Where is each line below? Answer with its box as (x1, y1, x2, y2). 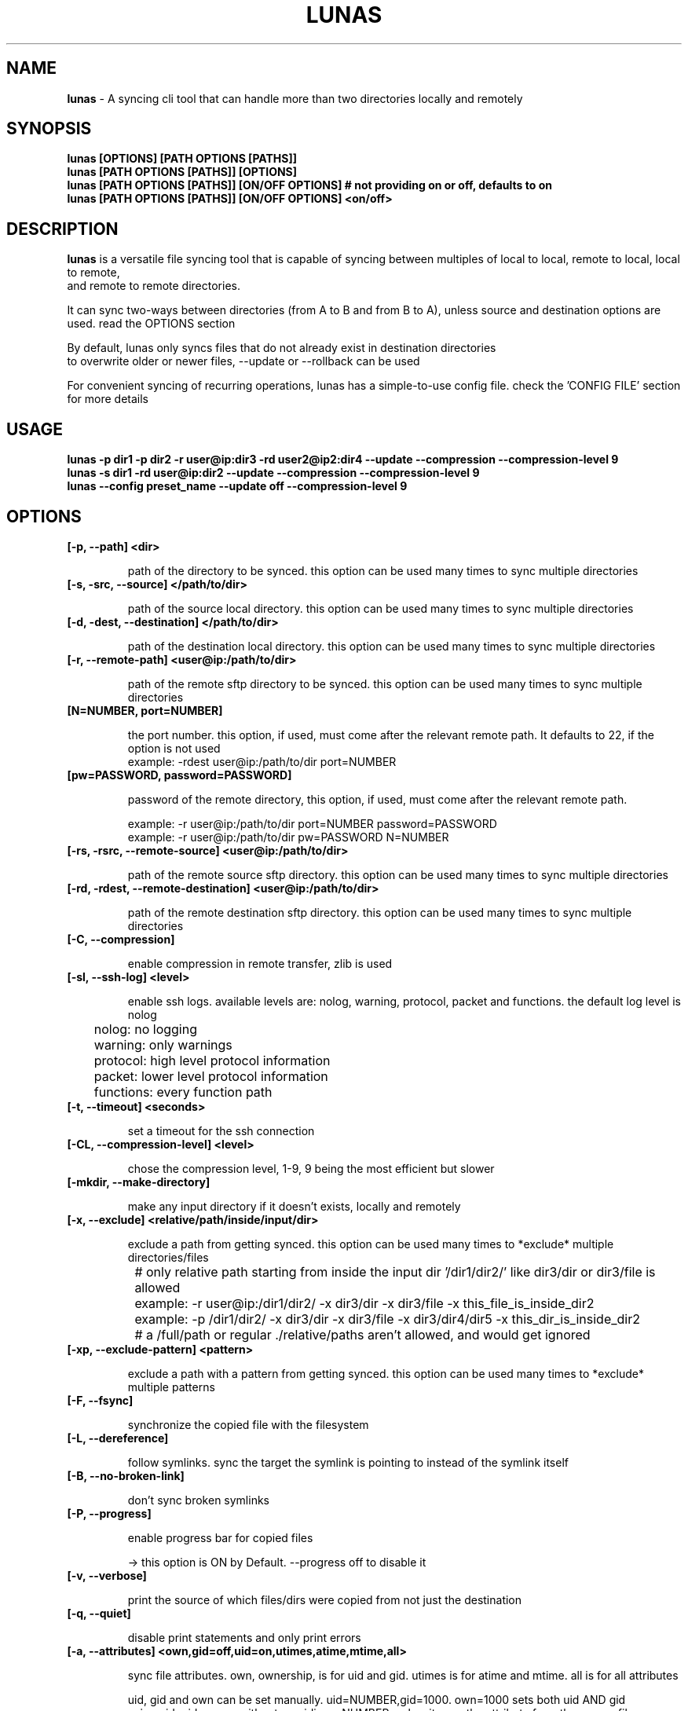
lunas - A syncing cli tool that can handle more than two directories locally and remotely (67, 91, 523, 105)
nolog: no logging (93, 1020, 197, 1037)
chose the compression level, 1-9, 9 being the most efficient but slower (127, 1161, 495, 1175)
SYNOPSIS (6, 119, 92, 139)
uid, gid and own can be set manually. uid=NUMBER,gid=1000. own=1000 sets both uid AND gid (127, 1692, 626, 1706)
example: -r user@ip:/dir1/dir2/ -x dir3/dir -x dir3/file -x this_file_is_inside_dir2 (134, 1295, 595, 1311)
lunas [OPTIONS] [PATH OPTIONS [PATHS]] (67, 152, 298, 166)
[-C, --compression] (67, 932, 175, 946)
